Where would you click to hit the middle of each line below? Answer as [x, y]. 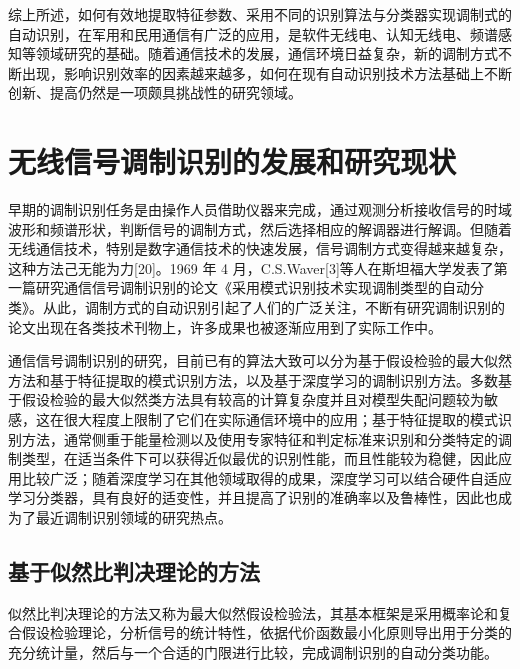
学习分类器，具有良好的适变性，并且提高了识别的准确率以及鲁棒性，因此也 [253, 497]
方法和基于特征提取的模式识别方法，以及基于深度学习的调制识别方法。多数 [253, 379]
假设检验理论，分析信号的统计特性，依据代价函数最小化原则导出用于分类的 [266, 632]
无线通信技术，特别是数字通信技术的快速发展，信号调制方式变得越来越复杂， [260, 248]
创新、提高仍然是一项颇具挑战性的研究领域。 [155, 92]
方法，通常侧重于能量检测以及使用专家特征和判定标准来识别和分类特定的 [259, 438]
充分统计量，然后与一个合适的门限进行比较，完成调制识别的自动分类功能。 [253, 651]
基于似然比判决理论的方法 [134, 570]
